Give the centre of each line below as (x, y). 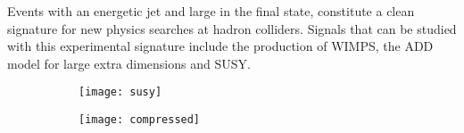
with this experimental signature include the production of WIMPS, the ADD (220, 46)
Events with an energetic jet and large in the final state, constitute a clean (211, 11)
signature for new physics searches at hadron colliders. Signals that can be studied (232, 28)
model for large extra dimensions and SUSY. (129, 63)
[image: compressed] (140, 120)
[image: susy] (120, 92)
